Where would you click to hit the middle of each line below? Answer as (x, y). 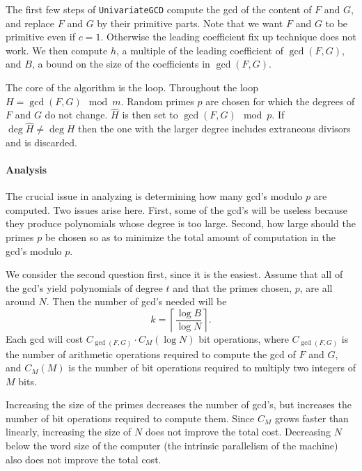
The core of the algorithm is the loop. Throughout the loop (132, 87)
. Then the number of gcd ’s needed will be (136, 301)
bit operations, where (244, 338)
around (21, 301)
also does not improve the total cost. (84, 459)
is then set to (150, 115)
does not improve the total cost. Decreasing (238, 432)
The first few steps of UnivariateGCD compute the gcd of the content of (159, 9)
